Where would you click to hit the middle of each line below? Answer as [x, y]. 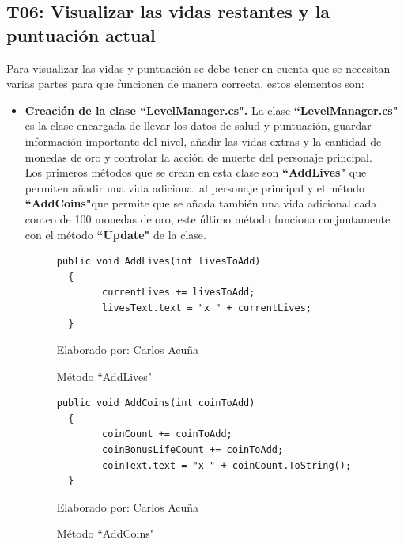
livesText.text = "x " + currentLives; [207, 308]
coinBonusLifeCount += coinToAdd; [193, 450]
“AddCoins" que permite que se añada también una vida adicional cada [201, 203]
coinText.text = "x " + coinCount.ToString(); [227, 465]
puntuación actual [81, 34]
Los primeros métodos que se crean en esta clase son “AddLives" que [196, 172]
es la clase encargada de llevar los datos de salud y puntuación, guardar [198, 126]
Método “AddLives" [104, 376]
